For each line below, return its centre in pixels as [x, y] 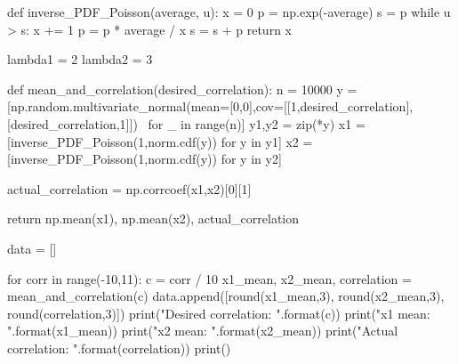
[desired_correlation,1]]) [72, 123]
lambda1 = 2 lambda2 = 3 [80, 59]
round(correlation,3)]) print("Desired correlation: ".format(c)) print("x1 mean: [219, 313]
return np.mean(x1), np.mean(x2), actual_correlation [153, 218]
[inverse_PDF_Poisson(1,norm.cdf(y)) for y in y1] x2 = [160, 141]
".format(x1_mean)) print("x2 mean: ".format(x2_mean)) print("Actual [203, 331]
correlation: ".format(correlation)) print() [119, 348]
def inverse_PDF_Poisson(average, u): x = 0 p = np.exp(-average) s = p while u [229, 12]
